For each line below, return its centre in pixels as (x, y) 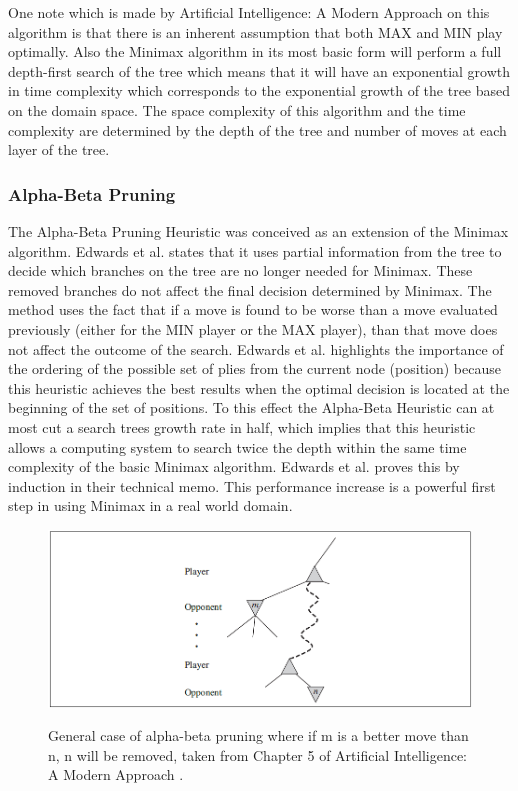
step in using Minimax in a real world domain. (150, 505)
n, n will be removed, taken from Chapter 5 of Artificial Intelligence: (257, 754)
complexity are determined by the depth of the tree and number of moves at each (257, 129)
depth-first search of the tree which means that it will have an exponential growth (259, 70)
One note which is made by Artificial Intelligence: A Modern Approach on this (249, 12)
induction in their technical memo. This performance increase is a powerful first (252, 485)
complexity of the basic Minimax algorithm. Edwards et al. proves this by (234, 466)
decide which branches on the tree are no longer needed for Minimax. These (240, 270)
